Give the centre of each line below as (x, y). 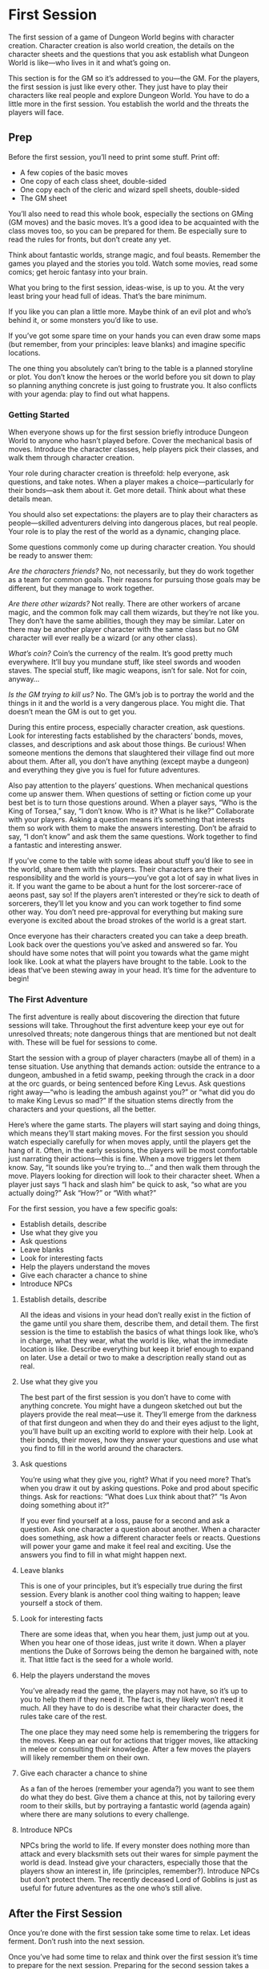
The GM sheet (43, 198)
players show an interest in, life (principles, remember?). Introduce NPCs (140, 1871)
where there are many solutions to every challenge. (104, 1814)
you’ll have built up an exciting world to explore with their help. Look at (136, 1432)
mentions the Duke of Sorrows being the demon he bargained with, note (139, 1651)
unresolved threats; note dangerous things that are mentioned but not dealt (132, 1034)
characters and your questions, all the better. (82, 1109)
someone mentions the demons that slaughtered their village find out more (131, 753)
